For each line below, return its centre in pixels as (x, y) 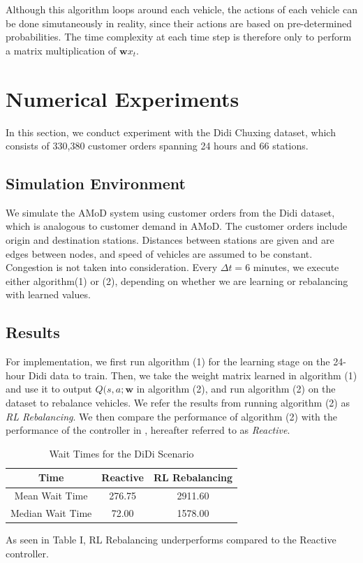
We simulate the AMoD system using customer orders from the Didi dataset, (170, 212)
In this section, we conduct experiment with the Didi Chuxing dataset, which (171, 132)
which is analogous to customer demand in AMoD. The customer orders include (177, 226)
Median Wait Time (51, 513)
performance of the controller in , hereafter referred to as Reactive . (148, 430)
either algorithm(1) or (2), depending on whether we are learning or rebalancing (177, 280)
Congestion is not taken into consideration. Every (112, 267)
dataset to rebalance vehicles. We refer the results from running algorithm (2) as (178, 403)
